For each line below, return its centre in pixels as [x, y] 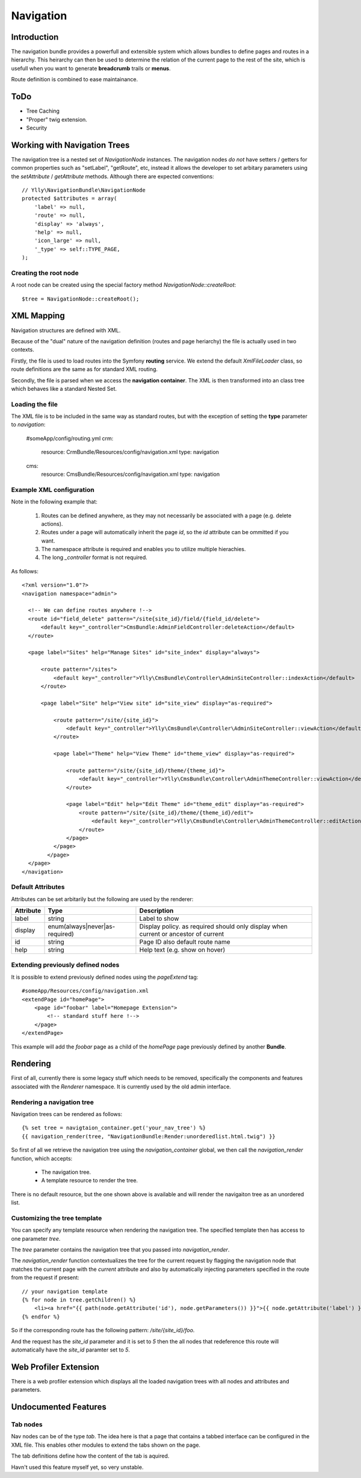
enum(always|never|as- [82, 926]
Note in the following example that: [54, 502]
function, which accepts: [42, 1158]
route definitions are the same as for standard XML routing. [85, 369]
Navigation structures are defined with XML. [66, 330]
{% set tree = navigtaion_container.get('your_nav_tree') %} [114, 1128]
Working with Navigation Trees [70, 145]
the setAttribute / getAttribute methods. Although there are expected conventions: [113, 176]
